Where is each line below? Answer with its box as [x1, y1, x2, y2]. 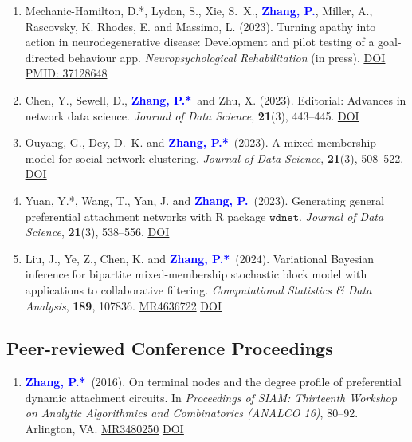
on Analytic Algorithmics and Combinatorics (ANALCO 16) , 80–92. [25, 405, 359, 421]
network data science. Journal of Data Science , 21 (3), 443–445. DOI [25, 107, 359, 124]
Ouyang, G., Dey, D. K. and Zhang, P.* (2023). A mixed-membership [25, 134, 377, 151]
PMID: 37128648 [25, 65, 108, 81]
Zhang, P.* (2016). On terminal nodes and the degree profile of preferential [25, 373, 402, 390]
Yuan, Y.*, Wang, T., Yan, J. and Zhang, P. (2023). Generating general [25, 191, 385, 208]
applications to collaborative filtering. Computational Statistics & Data [25, 281, 372, 298]
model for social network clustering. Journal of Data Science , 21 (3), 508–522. [25, 149, 404, 166]
